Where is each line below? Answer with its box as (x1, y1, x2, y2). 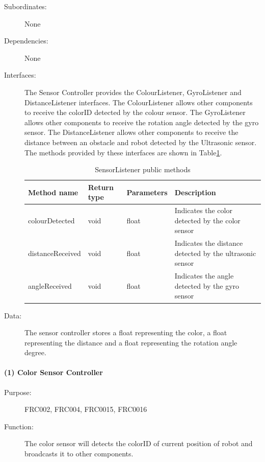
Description (174, 187, 216, 197)
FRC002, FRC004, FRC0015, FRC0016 (24, 404, 147, 414)
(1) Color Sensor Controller (4, 367, 103, 378)
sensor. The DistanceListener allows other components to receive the (24, 127, 238, 137)
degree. (24, 347, 46, 358)
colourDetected (28, 215, 75, 225)
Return (88, 181, 114, 192)
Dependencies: (4, 35, 48, 46)
